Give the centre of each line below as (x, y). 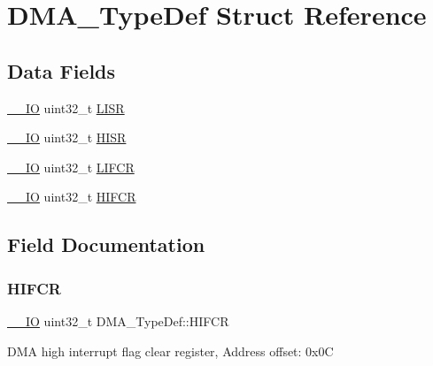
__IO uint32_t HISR (67, 137)
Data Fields (62, 70)
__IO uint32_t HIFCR (72, 197)
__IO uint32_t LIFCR (71, 167)
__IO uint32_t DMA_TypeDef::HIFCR (118, 320)
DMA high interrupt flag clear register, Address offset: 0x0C (170, 351)
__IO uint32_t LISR (66, 107)
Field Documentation (106, 244)
